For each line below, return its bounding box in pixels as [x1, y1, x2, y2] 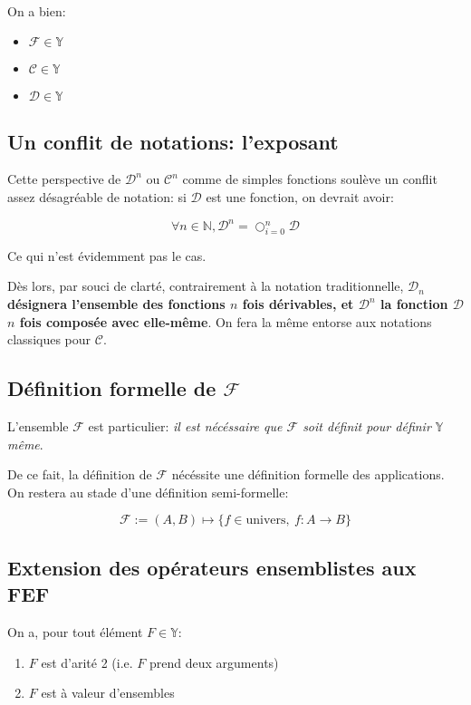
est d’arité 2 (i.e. [41, 652, 133, 671]
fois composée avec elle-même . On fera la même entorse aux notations [19, 312, 432, 331]
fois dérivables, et [242, 295, 354, 314]
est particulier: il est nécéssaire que [88, 417, 283, 436]
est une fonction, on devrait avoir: [206, 187, 394, 206]
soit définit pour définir [303, 417, 431, 436]
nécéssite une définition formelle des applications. [171, 465, 445, 484]
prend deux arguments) [149, 652, 279, 671]
